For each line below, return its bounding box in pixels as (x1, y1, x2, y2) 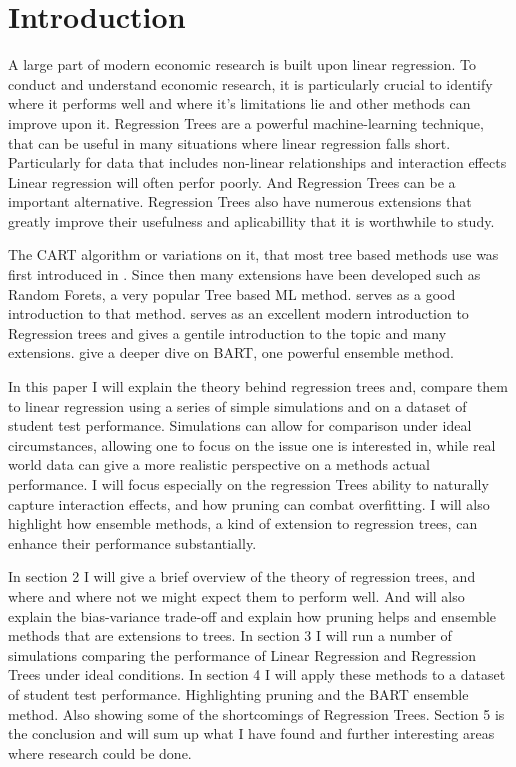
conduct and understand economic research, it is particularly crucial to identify (8, 73, 493, 94)
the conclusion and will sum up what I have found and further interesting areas (8, 723, 495, 744)
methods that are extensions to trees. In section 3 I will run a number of (8, 625, 452, 646)
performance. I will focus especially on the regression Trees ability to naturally (8, 474, 489, 494)
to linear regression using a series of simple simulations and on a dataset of (8, 395, 467, 416)
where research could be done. (8, 742, 192, 763)
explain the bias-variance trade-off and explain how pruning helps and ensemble (8, 605, 497, 626)
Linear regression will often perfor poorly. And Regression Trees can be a (8, 171, 456, 192)
